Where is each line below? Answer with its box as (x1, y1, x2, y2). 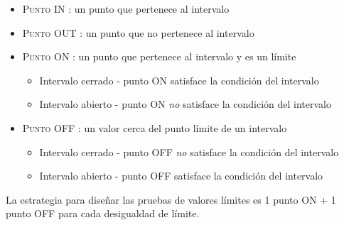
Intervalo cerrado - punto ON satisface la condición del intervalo (39, 72, 319, 87)
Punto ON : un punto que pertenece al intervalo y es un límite (22, 49, 296, 64)
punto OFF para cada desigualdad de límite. (6, 206, 200, 221)
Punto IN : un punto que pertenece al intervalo (22, 1, 230, 16)
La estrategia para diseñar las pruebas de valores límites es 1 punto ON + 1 (6, 192, 336, 207)
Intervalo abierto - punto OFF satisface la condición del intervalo (39, 168, 323, 183)
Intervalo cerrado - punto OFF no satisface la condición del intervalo (39, 144, 339, 159)
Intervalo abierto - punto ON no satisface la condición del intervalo (39, 97, 332, 111)
